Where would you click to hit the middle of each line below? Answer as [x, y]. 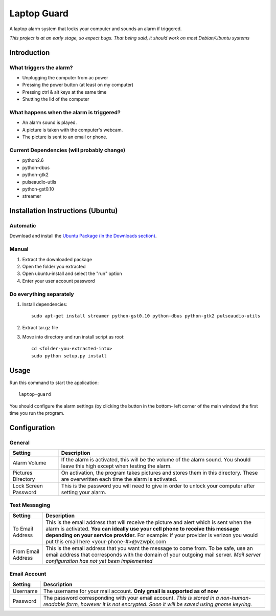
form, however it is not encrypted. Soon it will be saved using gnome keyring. [159, 604]
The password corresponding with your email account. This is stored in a [131, 598]
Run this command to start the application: [54, 383]
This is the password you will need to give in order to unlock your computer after [158, 486]
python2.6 [33, 160]
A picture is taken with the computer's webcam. [73, 130]
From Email [26, 551]
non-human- [236, 598]
